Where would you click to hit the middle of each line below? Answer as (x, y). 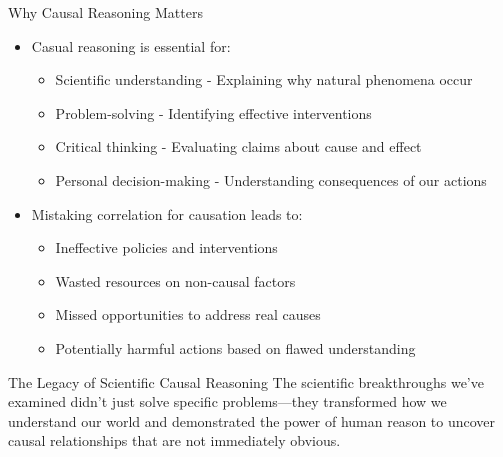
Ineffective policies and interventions (166, 247)
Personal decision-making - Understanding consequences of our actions (271, 179)
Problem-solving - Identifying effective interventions (213, 112)
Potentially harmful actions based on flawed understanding (235, 347)
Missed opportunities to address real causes (188, 314)
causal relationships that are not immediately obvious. (174, 440)
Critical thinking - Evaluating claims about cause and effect (238, 146)
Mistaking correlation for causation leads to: (167, 213)
